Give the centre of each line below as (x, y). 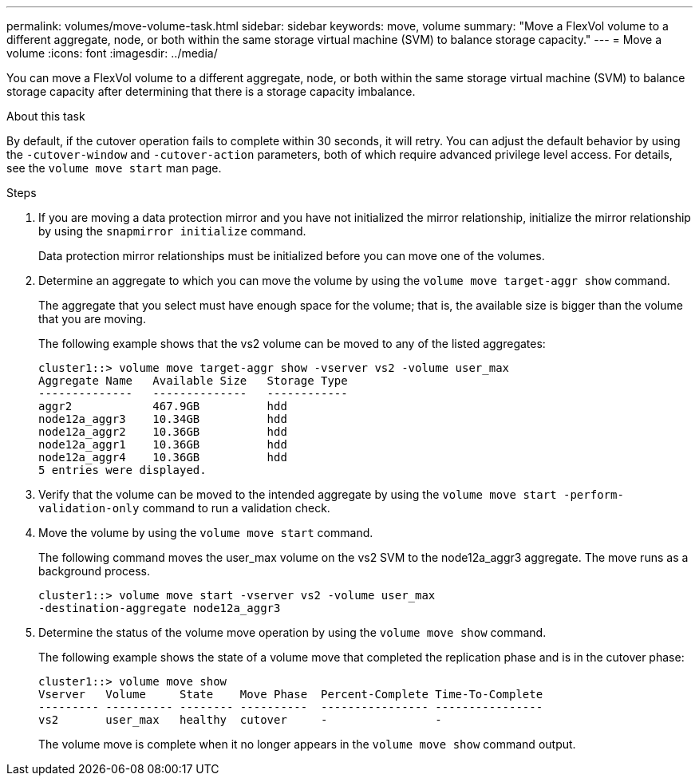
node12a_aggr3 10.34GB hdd (163, 419)
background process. (94, 571)
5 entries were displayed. (122, 470)
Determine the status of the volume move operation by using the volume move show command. (292, 632)
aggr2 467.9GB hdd (163, 406)
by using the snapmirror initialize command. (172, 231)
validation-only (89, 508)
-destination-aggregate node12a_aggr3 (160, 608)
